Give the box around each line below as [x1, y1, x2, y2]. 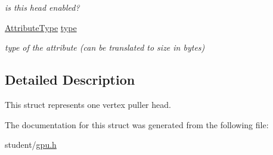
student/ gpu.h [5, 138, 57, 151]
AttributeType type [5, 21, 77, 33]
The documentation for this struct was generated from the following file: [5, 118, 269, 131]
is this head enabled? [5, 1, 80, 13]
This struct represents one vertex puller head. [5, 98, 171, 110]
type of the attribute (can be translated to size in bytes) [5, 41, 205, 54]
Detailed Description [5, 70, 135, 89]
